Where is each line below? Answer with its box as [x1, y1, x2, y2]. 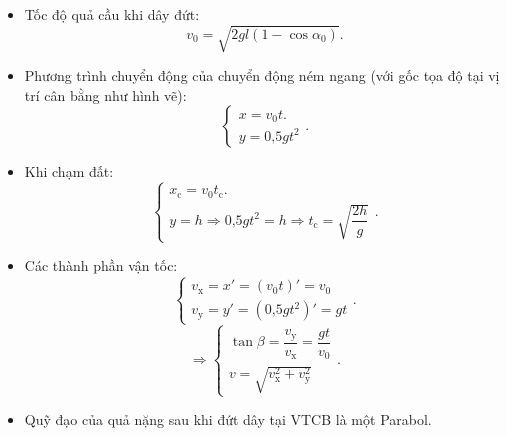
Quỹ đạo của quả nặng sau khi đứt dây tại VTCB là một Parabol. [24, 409, 432, 430]
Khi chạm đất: [24, 161, 114, 182]
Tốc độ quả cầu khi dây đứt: [24, 4, 200, 24]
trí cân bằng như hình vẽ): [24, 84, 187, 105]
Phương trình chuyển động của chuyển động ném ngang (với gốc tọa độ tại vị [24, 65, 500, 86]
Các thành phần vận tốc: [24, 255, 178, 276]
